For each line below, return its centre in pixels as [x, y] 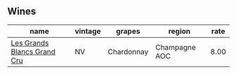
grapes [128, 31]
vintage [88, 31]
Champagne [175, 47]
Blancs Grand [33, 52]
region [180, 31]
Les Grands [30, 43]
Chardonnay [128, 52]
